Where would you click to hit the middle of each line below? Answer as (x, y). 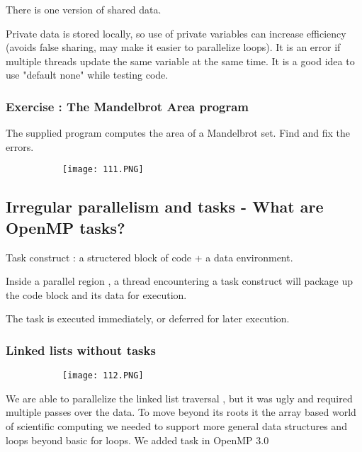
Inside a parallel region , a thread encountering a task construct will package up (180, 281)
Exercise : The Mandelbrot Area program (128, 106)
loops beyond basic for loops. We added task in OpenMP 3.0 (137, 440)
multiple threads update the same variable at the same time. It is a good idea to (180, 61)
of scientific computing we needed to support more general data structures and (176, 426)
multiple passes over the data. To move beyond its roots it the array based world (181, 412)
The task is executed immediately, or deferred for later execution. (148, 318)
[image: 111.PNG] (103, 170)
